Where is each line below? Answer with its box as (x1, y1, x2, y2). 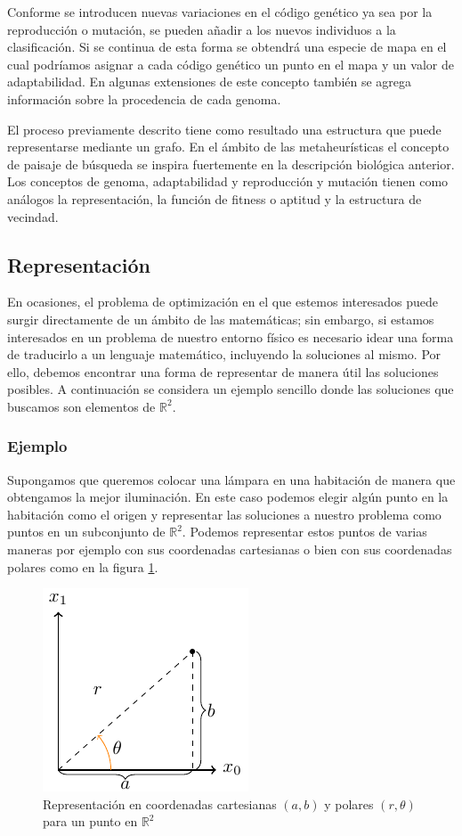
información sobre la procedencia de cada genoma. (7, 89, 281, 108)
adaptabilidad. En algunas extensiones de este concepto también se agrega (7, 72, 412, 91)
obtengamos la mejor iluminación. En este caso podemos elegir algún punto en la (7, 488, 449, 506)
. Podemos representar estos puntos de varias (182, 522, 427, 541)
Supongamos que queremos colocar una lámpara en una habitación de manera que (7, 470, 456, 488)
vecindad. (7, 207, 59, 225)
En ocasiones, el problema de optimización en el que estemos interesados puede (7, 292, 439, 311)
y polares (324, 794, 374, 813)
